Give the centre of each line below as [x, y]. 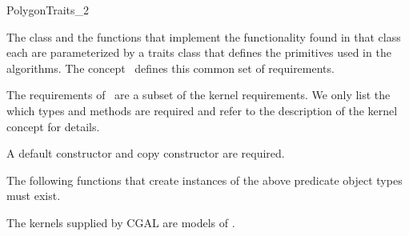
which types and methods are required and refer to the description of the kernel [202, 110]
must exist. [34, 196]
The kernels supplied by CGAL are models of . [121, 222]
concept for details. [53, 126]
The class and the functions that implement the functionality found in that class [204, 36]
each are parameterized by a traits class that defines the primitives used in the [199, 52]
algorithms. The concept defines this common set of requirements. [170, 68]
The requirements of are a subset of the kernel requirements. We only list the [198, 95]
